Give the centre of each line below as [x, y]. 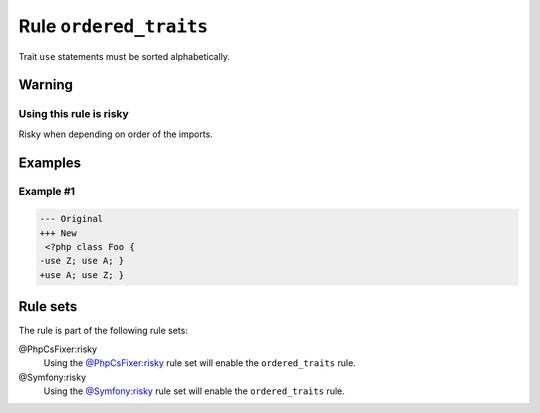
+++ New [58, 233]
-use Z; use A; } [82, 261]
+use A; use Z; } [82, 274]
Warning [46, 85]
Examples [50, 162]
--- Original [71, 219]
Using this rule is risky [73, 114]
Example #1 [46, 192]
